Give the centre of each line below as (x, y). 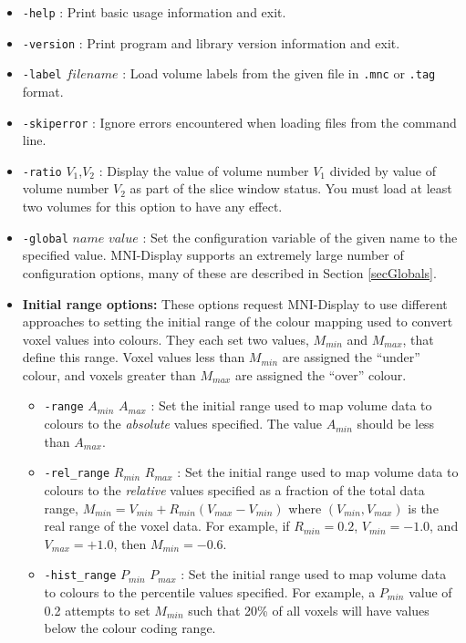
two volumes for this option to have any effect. (152, 207)
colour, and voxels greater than (109, 374)
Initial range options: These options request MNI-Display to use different (235, 303)
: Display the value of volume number (204, 170)
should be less (396, 424)
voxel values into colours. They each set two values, (166, 339)
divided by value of (383, 170)
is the (423, 508)
